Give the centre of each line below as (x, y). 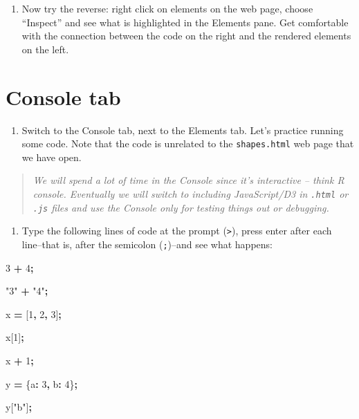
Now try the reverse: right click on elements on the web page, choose (167, 8)
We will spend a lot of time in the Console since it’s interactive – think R (188, 180)
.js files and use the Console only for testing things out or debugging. (181, 207)
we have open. (52, 157)
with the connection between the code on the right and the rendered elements (186, 36)
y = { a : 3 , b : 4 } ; (42, 383)
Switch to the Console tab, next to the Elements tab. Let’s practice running (183, 130)
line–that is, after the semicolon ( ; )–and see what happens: (147, 244)
